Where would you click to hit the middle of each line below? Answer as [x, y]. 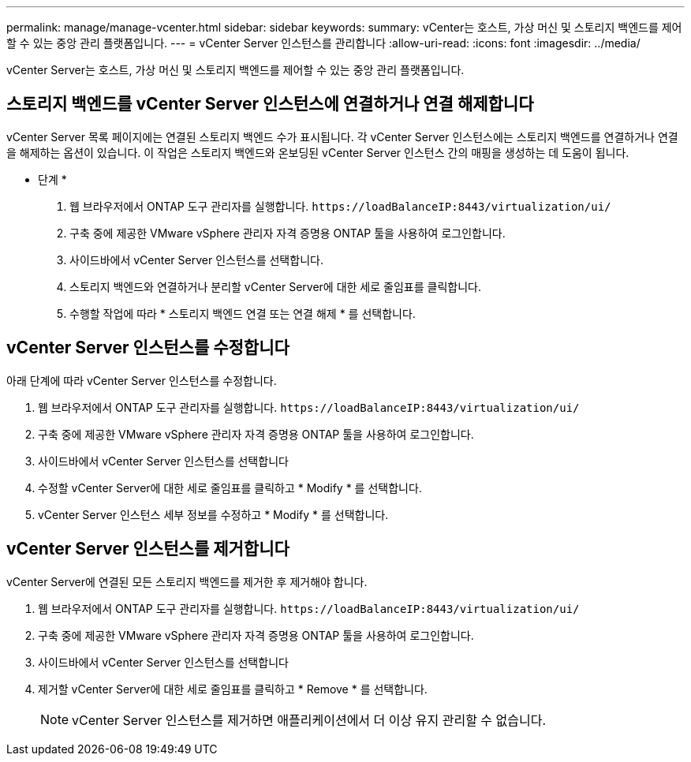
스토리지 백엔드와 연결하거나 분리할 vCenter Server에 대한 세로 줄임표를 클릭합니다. [275, 286]
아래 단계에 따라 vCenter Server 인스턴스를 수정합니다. [142, 380]
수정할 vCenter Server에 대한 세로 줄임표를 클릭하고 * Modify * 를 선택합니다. [230, 487]
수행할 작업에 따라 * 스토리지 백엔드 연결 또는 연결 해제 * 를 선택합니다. [243, 313]
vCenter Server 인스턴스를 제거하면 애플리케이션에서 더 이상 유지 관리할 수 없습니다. [309, 720]
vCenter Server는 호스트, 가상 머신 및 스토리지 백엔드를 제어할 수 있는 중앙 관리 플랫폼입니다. [235, 70]
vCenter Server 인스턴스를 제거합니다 [148, 549]
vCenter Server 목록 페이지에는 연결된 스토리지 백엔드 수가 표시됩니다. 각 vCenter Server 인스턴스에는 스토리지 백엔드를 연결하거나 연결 [342, 136]
